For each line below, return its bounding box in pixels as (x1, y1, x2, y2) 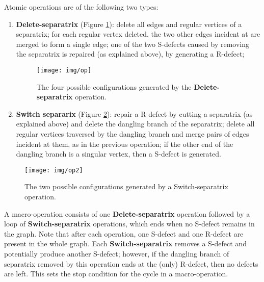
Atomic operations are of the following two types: (4, 2, 159, 12)
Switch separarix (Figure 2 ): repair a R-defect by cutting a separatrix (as (16, 108, 253, 119)
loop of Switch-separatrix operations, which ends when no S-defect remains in (4, 218, 255, 229)
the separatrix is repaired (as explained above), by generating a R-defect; (16, 48, 245, 59)
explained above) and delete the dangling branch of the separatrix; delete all (16, 118, 255, 129)
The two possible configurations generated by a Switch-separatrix (24, 181, 228, 192)
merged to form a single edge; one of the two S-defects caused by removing (16, 38, 250, 49)
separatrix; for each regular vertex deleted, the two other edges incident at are (16, 29, 260, 39)
